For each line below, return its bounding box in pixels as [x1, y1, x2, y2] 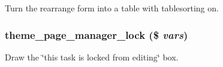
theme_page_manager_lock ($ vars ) [5, 27, 188, 42]
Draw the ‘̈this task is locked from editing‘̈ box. [5, 50, 179, 63]
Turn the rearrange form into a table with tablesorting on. [5, 2, 219, 14]
